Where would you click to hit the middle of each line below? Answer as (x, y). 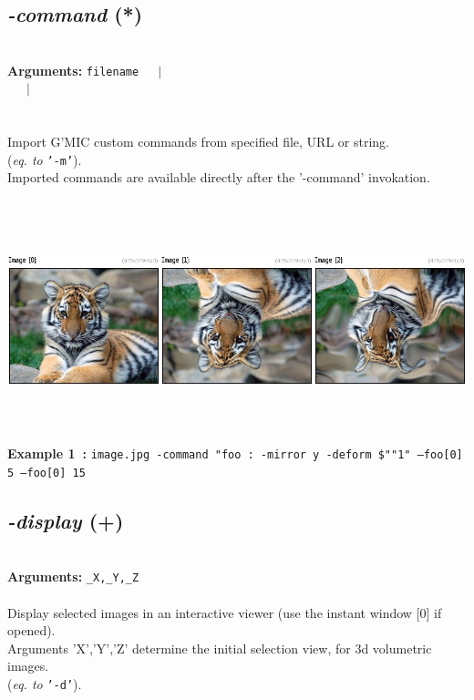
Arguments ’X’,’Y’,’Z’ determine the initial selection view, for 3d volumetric (220, 648)
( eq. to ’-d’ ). (45, 683)
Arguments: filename (73, 70)
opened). (31, 630)
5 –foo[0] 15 (46, 473)
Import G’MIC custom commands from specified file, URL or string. (198, 142)
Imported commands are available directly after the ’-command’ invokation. (219, 177)
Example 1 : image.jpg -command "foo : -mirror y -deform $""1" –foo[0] (235, 453)
